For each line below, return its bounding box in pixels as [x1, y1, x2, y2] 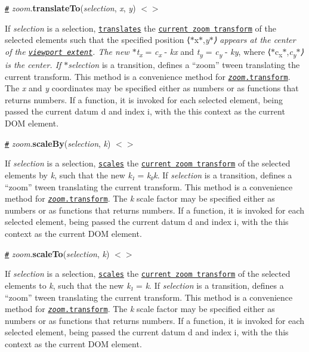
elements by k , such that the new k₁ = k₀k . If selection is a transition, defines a [5, 168, 292, 181]
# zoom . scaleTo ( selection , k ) [5, 247, 110, 260]
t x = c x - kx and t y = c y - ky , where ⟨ [136, 45, 271, 59]
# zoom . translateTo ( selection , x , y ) [5, 2, 136, 14]
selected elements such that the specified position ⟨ [5, 33, 190, 46]
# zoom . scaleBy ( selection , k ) [5, 137, 111, 149]
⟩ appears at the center [213, 33, 296, 46]
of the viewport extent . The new [5, 45, 129, 57]
